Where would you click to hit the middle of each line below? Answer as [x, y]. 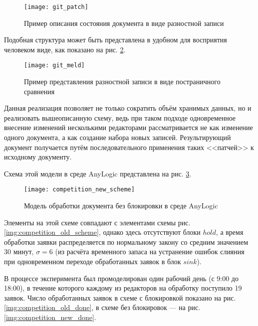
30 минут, [19, 251]
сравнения [39, 91]
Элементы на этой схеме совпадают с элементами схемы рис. [97, 222]
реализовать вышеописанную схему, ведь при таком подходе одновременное [120, 117]
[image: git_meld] [54, 66]
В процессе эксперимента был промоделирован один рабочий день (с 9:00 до [121, 278]
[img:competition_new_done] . [50, 317]
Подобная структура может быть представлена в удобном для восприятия [116, 40]
